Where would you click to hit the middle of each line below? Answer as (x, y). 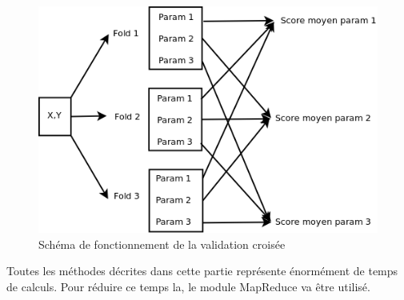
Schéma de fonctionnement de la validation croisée (162, 244)
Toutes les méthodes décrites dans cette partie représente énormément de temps (202, 271)
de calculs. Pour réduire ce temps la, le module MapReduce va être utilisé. (188, 286)
